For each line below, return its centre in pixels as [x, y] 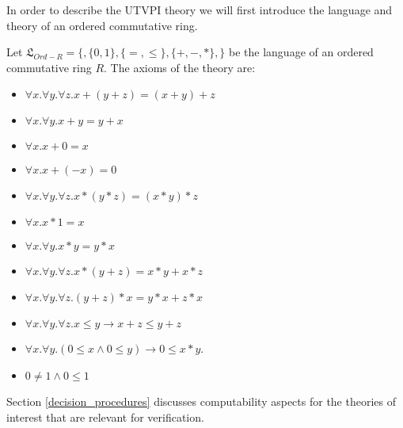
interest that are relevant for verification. [105, 417]
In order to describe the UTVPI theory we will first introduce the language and [200, 10]
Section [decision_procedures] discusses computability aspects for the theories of [201, 401]
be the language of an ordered [301, 52]
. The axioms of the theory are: [180, 67]
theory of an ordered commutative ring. [102, 25]
